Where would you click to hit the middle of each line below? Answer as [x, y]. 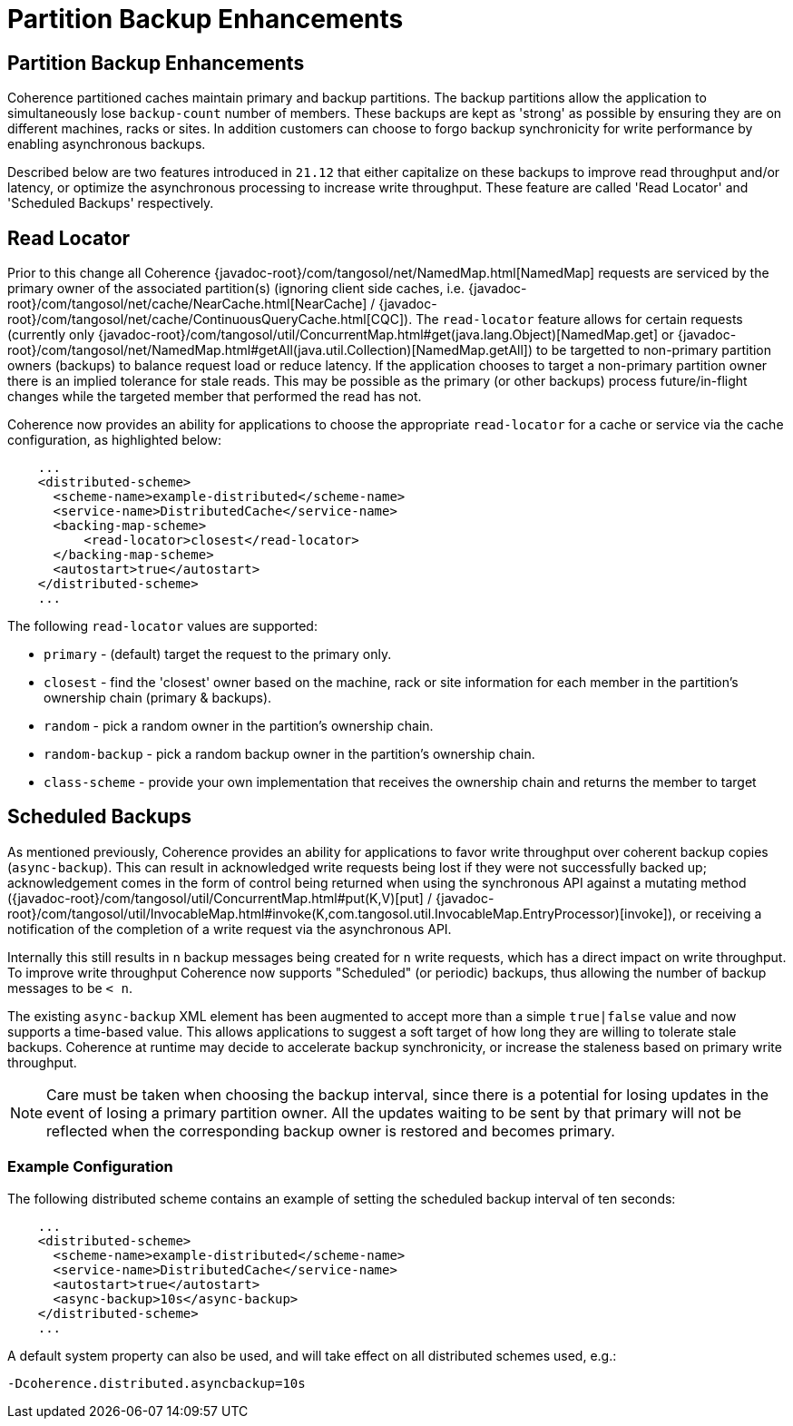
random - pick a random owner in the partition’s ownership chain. [239, 726]
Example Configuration [90, 1167]
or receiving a [721, 913]
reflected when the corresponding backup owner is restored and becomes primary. [331, 1131]
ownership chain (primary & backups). [158, 698]
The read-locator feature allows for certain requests [579, 320]
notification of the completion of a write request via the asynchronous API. [230, 929]
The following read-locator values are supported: [162, 626]
